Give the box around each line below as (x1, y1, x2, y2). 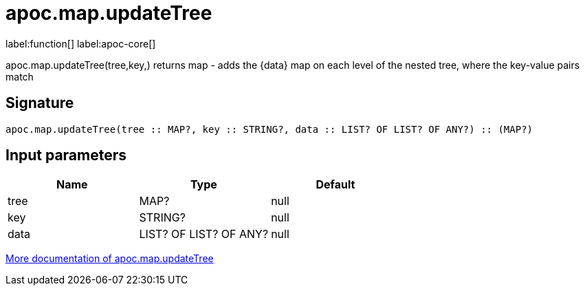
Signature (5, 94, 74, 112)
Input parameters (5, 147, 127, 164)
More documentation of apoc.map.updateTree (5, 252, 214, 265)
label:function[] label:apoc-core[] (5, 37, 156, 50)
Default (316, 177, 355, 192)
